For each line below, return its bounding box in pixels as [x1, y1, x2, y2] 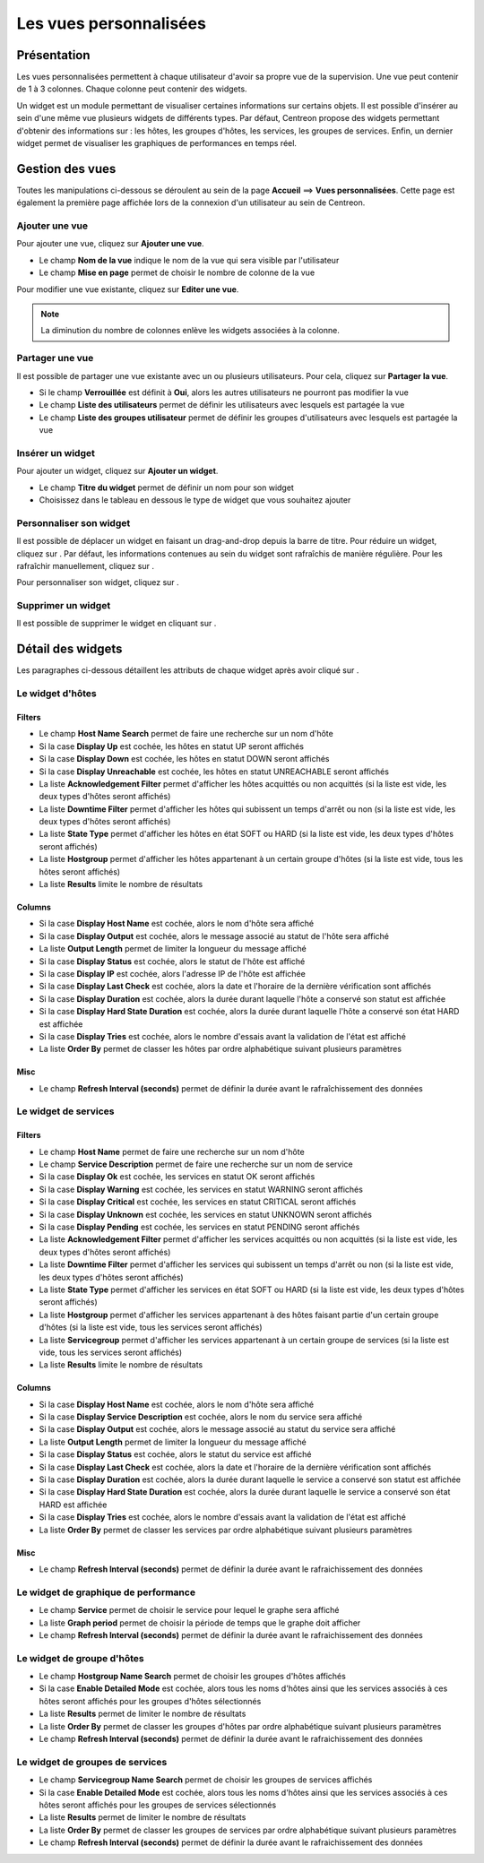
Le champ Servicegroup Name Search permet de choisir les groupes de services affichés [39, 1774, 373, 1785]
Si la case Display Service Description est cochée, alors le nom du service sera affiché [39, 1411, 363, 1422]
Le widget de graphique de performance [16, 1586, 196, 1599]
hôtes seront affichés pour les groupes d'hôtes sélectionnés [39, 1695, 262, 1706]
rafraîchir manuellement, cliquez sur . [16, 560, 154, 571]
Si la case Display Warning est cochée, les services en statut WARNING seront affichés [39, 1184, 363, 1195]
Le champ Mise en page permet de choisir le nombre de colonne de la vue [39, 267, 315, 278]
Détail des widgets [16, 642, 123, 657]
